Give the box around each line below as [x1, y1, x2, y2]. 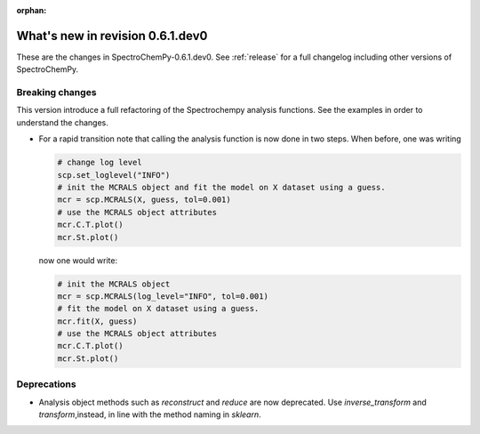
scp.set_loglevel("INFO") [57, 170, 171, 180]
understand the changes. [16, 117, 108, 128]
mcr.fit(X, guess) [57, 316, 138, 326]
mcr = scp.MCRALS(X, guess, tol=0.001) [57, 195, 231, 205]
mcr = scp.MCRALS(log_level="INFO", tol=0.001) [57, 291, 268, 301]
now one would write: [38, 254, 118, 266]
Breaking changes [16, 86, 97, 99]
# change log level [57, 157, 142, 168]
